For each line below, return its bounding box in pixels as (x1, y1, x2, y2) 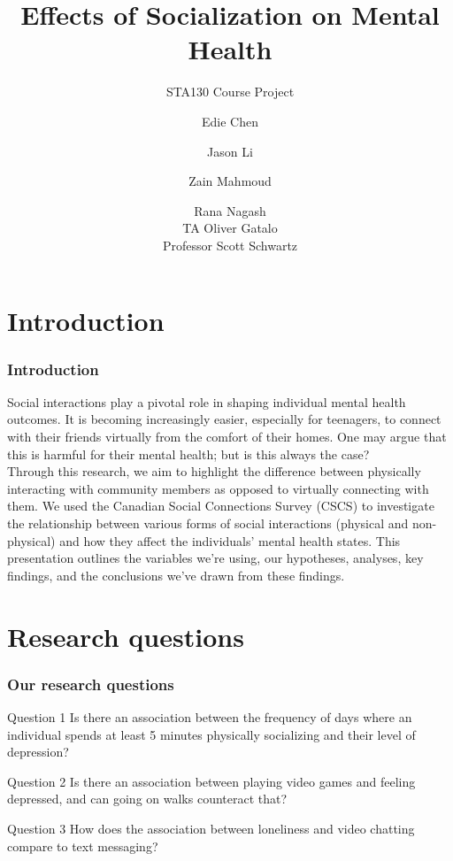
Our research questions (7, 673, 174, 695)
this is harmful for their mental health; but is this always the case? (7, 444, 370, 463)
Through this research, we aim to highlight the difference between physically (7, 462, 421, 480)
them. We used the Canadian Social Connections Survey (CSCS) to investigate (7, 496, 434, 515)
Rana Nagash (194, 201, 266, 219)
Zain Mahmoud (188, 172, 272, 190)
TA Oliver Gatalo (182, 219, 278, 237)
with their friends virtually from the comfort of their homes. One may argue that (7, 427, 447, 446)
